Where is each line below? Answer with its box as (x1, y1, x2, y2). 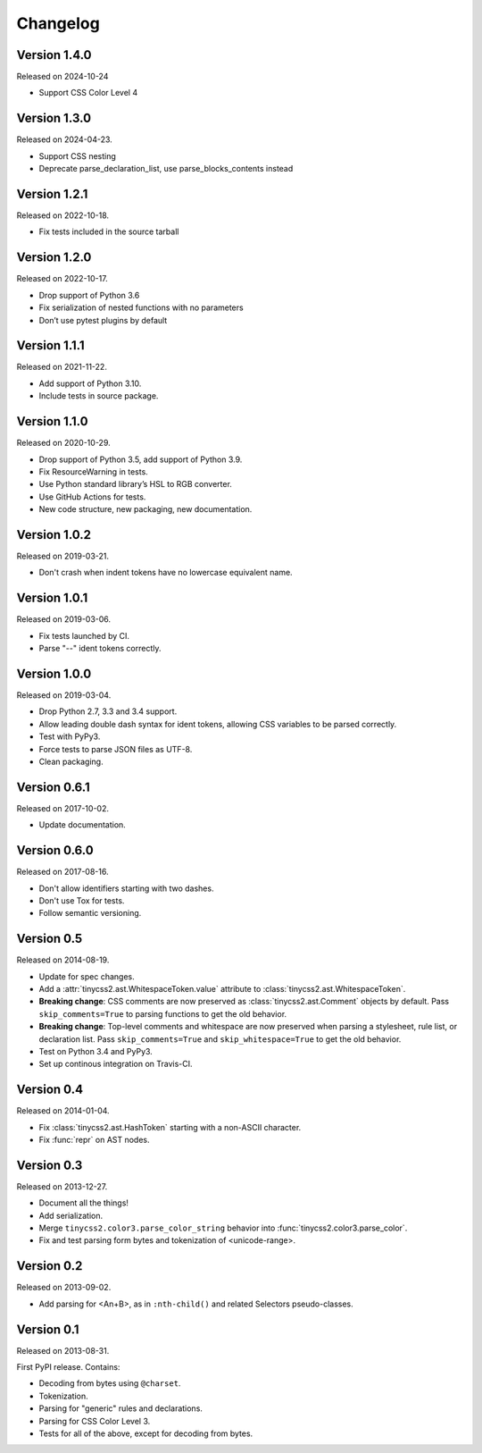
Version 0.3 (16, 1157, 83, 1172)
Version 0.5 (16, 931, 83, 946)
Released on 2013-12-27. (16, 1180, 108, 1192)
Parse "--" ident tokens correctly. (38, 643, 162, 654)
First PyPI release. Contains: (16, 1362, 120, 1373)
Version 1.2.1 (16, 186, 88, 201)
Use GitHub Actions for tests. (38, 491, 146, 502)
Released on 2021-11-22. (16, 362, 107, 373)
